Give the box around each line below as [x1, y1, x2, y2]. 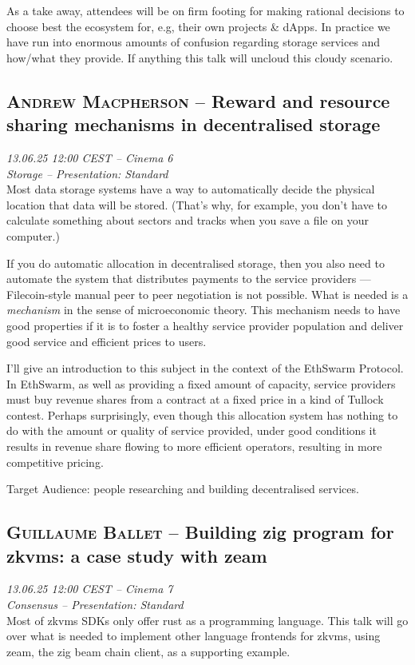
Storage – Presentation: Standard [6, 165, 168, 181]
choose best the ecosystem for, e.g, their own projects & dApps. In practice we [6, 18, 390, 34]
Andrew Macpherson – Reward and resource [6, 88, 390, 113]
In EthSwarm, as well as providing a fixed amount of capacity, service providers [6, 375, 396, 392]
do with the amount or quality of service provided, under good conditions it [6, 422, 377, 439]
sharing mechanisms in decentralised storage [6, 112, 381, 137]
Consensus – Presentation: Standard [6, 596, 184, 613]
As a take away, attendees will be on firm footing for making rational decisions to [6, 2, 405, 18]
